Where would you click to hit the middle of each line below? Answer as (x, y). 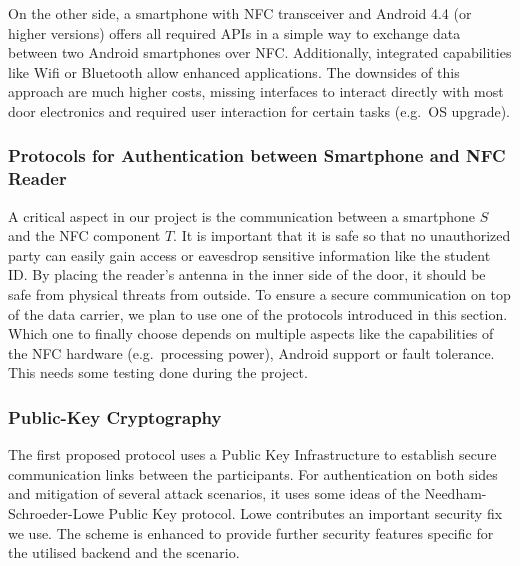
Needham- (455, 493)
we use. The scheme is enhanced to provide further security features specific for (251, 532)
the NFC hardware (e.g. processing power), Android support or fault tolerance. (251, 352)
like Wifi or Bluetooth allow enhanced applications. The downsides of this (234, 71)
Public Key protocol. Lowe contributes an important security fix (305, 513)
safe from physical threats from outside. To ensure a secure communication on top (259, 294)
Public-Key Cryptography (115, 416)
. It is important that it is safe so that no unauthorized (342, 235)
